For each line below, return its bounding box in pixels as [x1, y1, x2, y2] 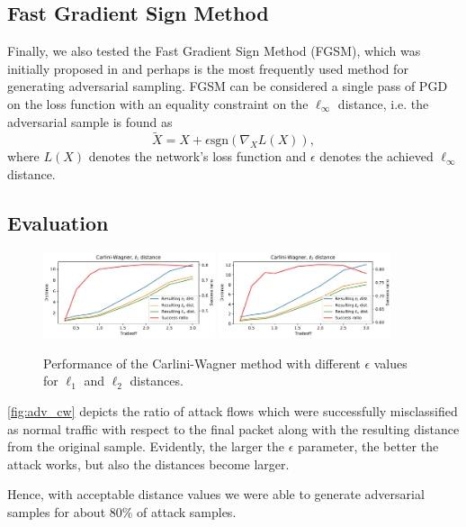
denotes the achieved [319, 147, 434, 166]
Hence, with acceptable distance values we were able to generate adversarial [7, 485, 425, 504]
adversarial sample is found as [7, 112, 173, 131]
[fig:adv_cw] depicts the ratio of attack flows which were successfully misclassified [7, 401, 458, 420]
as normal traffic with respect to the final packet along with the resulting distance [7, 419, 460, 438]
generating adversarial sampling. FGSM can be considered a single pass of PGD [7, 77, 448, 95]
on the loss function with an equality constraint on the [7, 94, 309, 113]
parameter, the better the [298, 437, 439, 456]
